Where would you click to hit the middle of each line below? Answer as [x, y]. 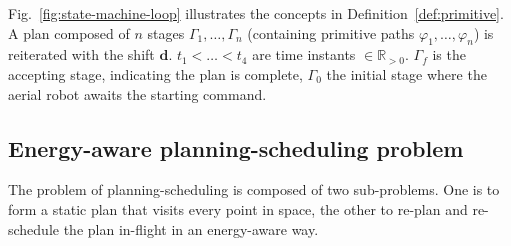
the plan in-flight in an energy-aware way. [191, 228]
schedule [34, 228]
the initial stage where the [406, 73]
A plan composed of [69, 32]
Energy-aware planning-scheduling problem [236, 147]
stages [166, 32]
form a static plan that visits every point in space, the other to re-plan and [238, 208]
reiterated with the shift [81, 54]
